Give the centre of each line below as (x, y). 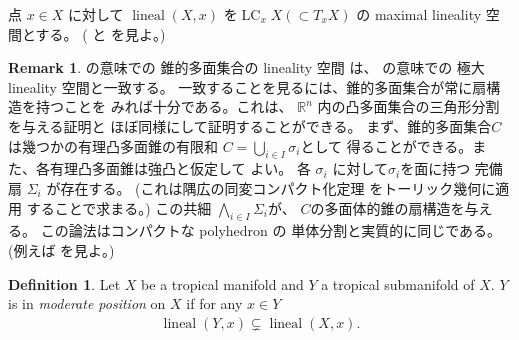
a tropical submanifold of (398, 283)
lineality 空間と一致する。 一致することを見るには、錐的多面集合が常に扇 (247, 86)
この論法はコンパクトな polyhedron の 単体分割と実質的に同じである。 (271, 230)
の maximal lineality (419, 14)
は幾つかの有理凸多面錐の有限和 (113, 145)
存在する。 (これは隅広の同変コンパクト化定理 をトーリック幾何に (278, 187)
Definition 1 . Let (64, 283)
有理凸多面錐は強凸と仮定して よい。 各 (180, 168)
